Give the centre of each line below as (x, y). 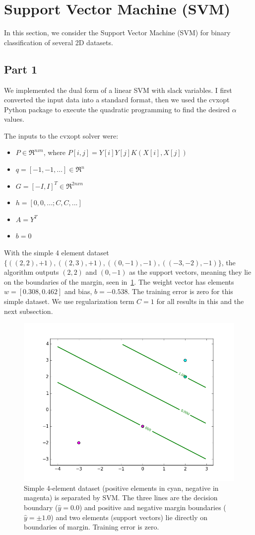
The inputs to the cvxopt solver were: (61, 135)
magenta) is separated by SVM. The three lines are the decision (121, 497)
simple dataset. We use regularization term (69, 301)
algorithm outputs (32, 272)
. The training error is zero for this (180, 291)
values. (14, 119)
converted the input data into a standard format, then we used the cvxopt (117, 100)
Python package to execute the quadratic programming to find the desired (117, 109)
